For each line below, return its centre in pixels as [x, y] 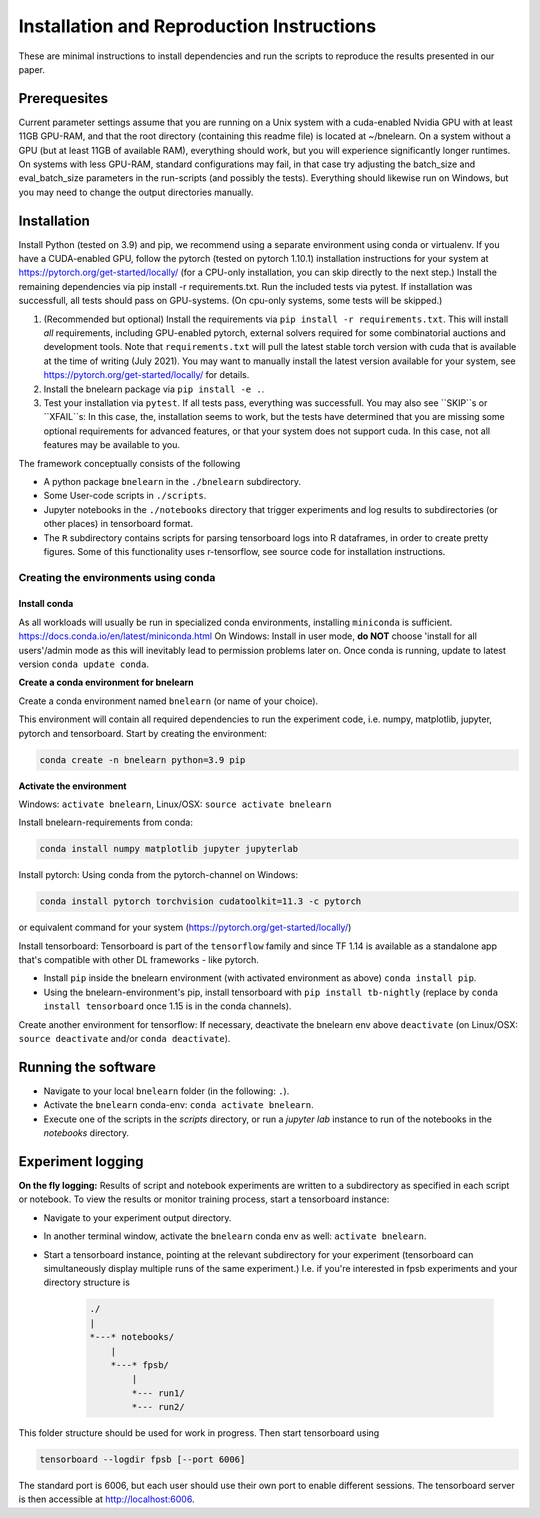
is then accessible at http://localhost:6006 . [106, 1499]
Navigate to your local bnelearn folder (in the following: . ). [166, 1091]
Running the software [87, 1066]
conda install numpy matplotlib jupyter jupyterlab [169, 849]
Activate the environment [72, 786]
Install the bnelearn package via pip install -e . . [154, 389]
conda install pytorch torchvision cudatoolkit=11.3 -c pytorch [200, 901]
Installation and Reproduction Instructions [197, 26]
